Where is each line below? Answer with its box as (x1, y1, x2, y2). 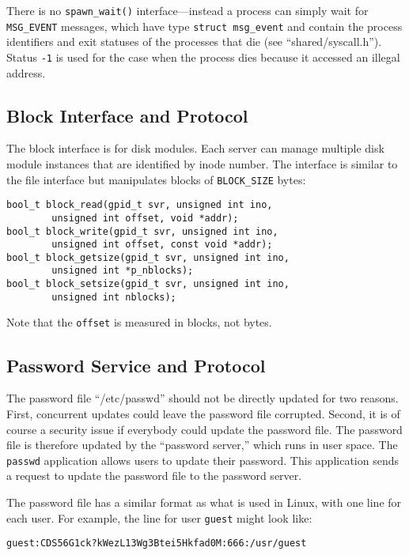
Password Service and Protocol (6, 353, 266, 377)
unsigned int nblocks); (51, 291, 176, 303)
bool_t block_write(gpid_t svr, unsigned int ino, (6, 225, 278, 237)
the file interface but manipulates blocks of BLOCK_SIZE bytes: (6, 171, 306, 187)
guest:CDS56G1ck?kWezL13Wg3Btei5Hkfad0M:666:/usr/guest (6, 538, 307, 549)
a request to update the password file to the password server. (6, 467, 302, 484)
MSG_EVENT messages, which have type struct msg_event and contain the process (6, 17, 403, 34)
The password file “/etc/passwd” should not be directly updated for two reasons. (6, 390, 399, 406)
